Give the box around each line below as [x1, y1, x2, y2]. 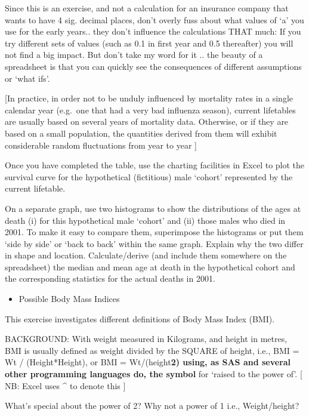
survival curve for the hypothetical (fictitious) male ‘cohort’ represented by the [5, 170, 293, 183]
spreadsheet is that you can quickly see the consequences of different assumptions [5, 60, 302, 72]
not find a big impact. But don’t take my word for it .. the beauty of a [5, 48, 263, 61]
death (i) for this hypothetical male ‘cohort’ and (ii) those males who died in [5, 214, 286, 226]
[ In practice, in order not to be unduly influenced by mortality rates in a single [5, 92, 293, 104]
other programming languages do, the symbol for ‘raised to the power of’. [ [5, 368, 302, 380]
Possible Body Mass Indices [18, 292, 120, 305]
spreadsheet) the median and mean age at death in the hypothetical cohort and [5, 260, 295, 273]
